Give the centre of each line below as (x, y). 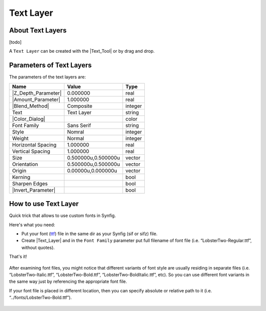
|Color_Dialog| (29, 119)
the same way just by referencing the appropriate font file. (68, 281)
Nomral (76, 132)
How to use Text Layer (44, 204)
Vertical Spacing (31, 151)
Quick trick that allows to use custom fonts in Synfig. (63, 216)
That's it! (18, 257)
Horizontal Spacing (34, 144)
